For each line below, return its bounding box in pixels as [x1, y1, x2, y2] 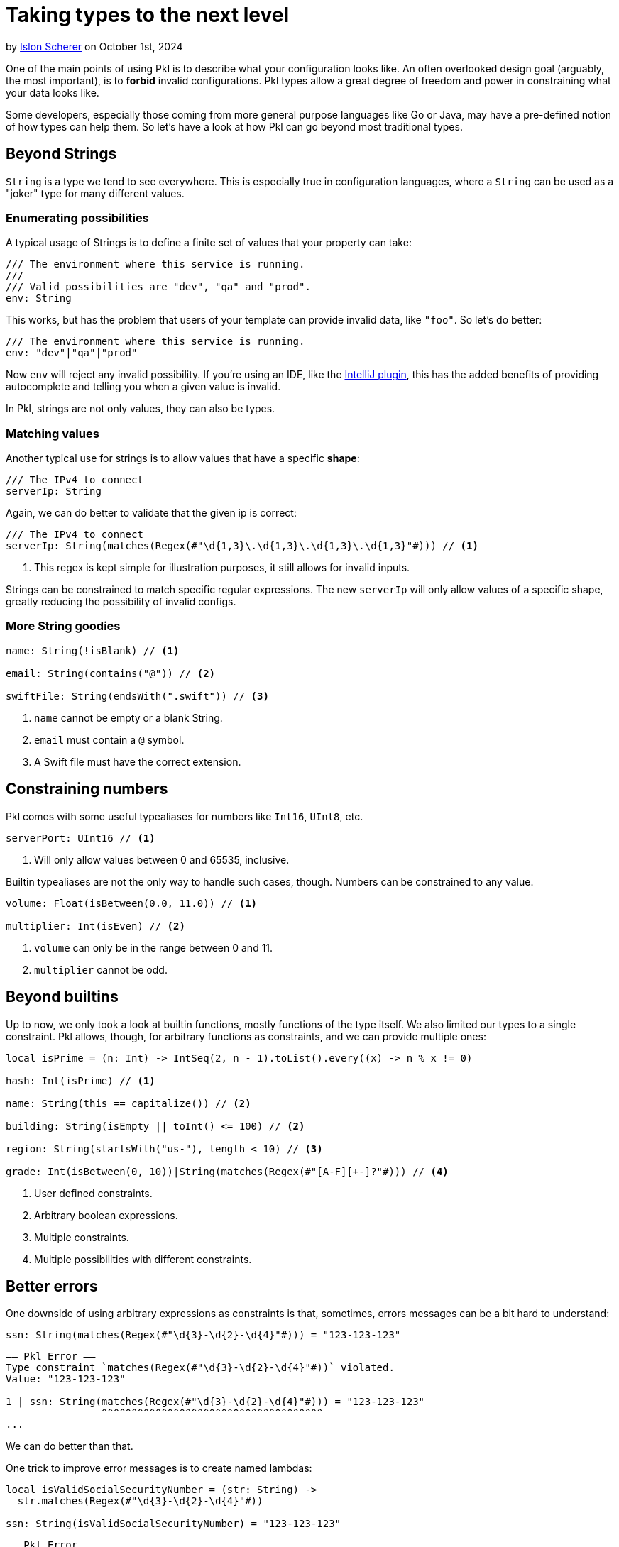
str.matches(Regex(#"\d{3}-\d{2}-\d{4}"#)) [17, 1495, 263, 1507]
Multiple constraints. [34, 1231, 129, 1243]
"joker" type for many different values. [6, 187, 185, 199]
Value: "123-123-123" [6, 1373, 126, 1385]
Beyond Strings [6, 145, 117, 163]
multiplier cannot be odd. [34, 963, 168, 976]
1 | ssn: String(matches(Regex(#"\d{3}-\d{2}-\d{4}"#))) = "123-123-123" [6, 1396, 425, 1408]
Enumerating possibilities [6, 210, 149, 225]
